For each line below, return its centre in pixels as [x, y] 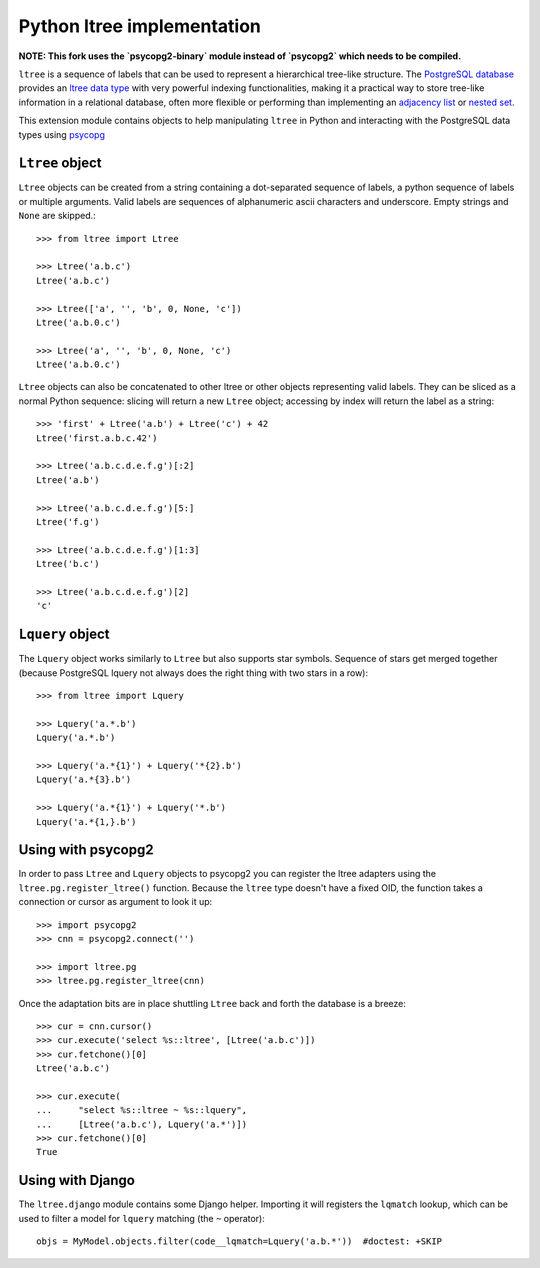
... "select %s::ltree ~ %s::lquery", [142, 1110]
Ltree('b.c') [68, 564]
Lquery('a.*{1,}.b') [86, 821]
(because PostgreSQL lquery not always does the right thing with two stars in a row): [193, 672]
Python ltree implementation [140, 26]
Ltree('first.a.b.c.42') [97, 438]
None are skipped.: [57, 216]
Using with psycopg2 [86, 850]
